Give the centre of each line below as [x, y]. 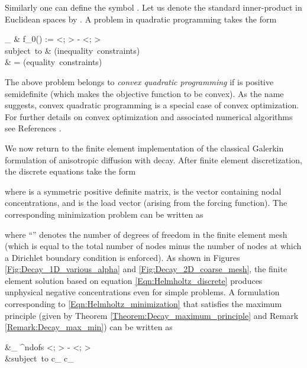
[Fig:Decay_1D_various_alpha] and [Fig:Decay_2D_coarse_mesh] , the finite [146, 269]
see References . [33, 128]
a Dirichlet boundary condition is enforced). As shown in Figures [122, 257]
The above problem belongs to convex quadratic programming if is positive [139, 81]
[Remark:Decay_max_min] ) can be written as [89, 327]
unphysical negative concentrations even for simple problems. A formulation [142, 292]
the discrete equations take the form [70, 171]
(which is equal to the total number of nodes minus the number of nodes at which [153, 246]
